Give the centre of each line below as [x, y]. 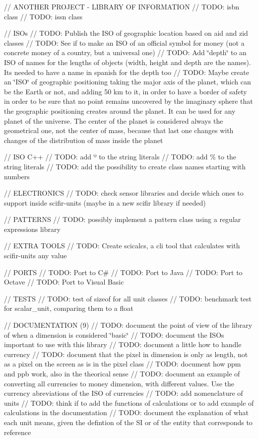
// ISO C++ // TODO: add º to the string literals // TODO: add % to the [120, 157]
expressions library [32, 229]
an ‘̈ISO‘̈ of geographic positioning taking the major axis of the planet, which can [128, 82]
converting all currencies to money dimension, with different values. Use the [119, 383]
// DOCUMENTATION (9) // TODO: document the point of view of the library [128, 325]
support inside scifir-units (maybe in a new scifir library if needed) [105, 202]
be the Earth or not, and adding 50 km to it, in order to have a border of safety [126, 91]
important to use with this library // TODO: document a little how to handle [123, 344]
